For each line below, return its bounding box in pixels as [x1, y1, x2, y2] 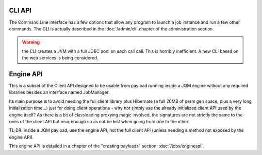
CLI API [9, 6, 32, 14]
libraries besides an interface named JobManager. [9, 89, 110, 95]
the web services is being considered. [22, 55, 98, 61]
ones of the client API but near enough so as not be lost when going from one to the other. [9, 118, 190, 124]
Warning [22, 39, 40, 45]
